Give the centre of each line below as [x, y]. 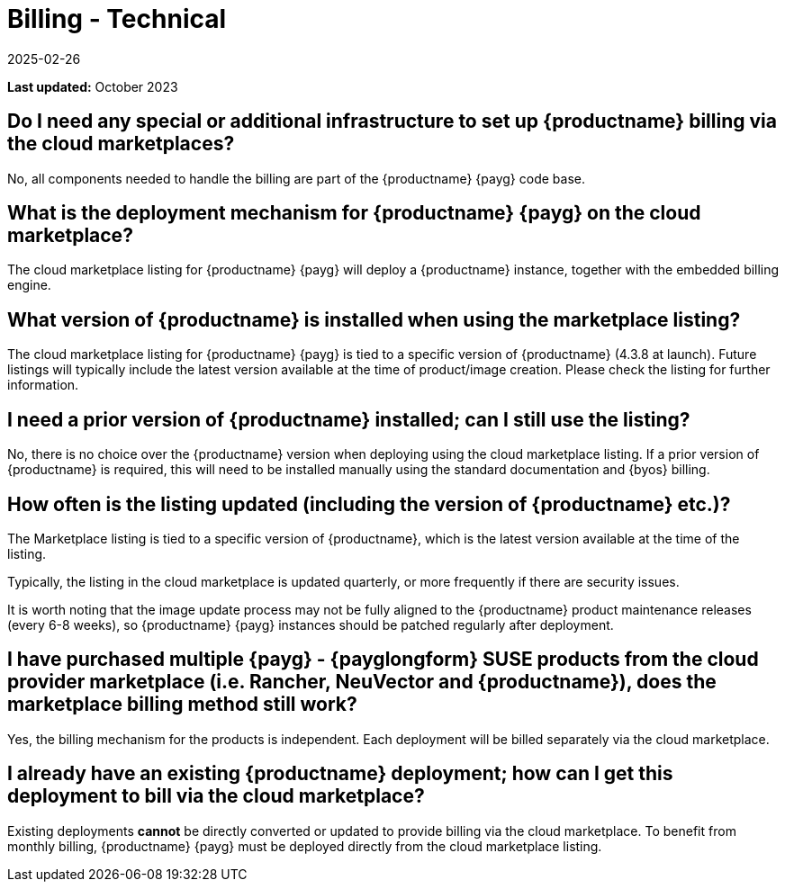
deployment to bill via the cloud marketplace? [216, 796]
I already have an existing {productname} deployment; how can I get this [340, 774]
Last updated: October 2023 [93, 86]
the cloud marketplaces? [121, 144]
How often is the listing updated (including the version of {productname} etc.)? [369, 504]
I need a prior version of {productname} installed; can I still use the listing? [349, 419]
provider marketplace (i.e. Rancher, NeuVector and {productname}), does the [362, 682]
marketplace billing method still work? [182, 705]
